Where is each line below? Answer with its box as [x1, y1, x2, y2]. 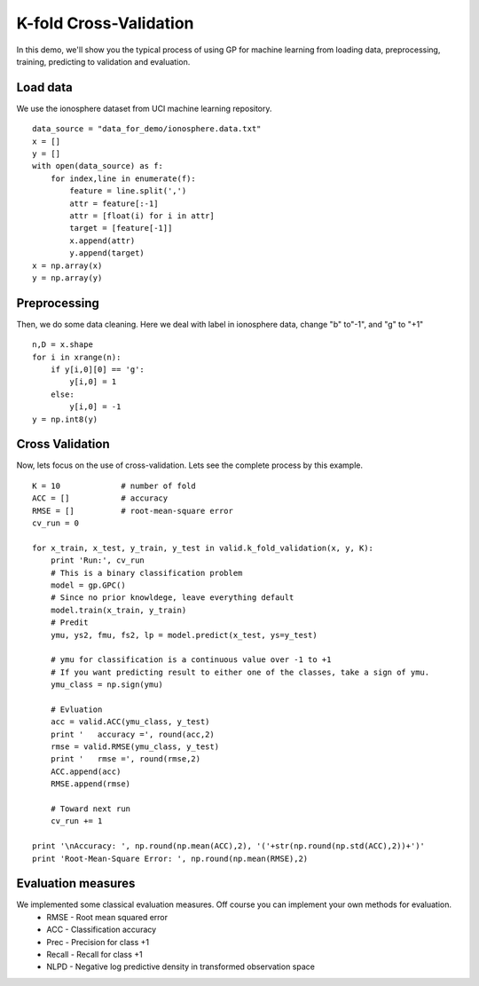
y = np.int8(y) [32, 414, 98, 424]
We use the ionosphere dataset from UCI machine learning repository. [16, 103, 272, 114]
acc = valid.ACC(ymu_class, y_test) [50, 717, 210, 727]
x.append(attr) [69, 235, 136, 246]
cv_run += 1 [50, 816, 103, 826]
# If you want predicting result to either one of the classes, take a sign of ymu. [50, 667, 430, 677]
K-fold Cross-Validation [16, 13, 194, 33]
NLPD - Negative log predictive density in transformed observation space [46, 961, 315, 972]
